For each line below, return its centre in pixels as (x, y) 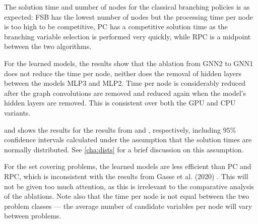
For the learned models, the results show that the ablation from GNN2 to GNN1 (129, 63)
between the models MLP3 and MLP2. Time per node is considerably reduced (125, 83)
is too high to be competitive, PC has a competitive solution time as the (116, 26)
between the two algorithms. (48, 46)
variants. (17, 112)
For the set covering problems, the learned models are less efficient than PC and (128, 166)
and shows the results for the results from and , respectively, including (113, 129)
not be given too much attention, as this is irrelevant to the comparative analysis (129, 186)
